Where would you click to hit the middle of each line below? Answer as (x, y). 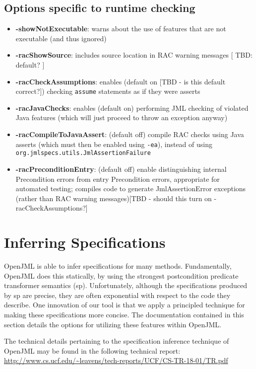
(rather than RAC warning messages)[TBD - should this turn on (114, 198)
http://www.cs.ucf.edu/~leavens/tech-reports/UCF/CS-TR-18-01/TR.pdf (116, 360)
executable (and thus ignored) (61, 38)
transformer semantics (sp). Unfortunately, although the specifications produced (126, 285)
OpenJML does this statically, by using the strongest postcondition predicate (121, 275)
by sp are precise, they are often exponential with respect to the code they (117, 295)
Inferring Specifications (85, 242)
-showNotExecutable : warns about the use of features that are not (121, 29)
